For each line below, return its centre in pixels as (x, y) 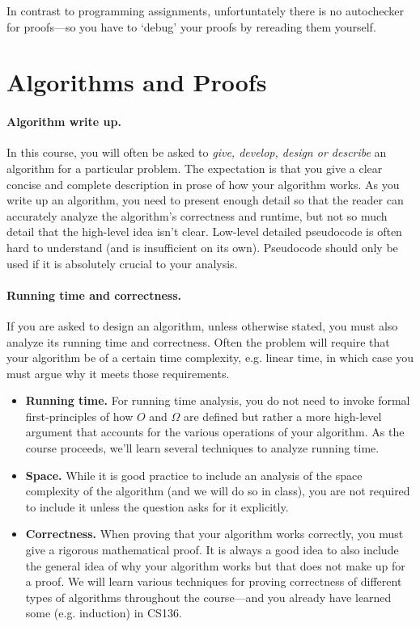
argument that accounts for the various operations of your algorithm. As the (215, 432)
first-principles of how (79, 416)
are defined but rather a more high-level (283, 416)
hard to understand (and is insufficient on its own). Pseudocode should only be (202, 247)
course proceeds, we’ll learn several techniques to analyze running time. (202, 448)
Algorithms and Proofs (137, 82)
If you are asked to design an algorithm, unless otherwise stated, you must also (202, 325)
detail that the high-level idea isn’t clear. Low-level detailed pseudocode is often (204, 231)
